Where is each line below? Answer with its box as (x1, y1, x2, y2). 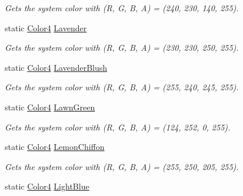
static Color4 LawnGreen (5, 100, 95, 113)
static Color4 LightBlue (5, 180, 89, 192)
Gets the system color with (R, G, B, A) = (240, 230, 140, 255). (5, 2, 239, 14)
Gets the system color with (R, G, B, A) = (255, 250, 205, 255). (5, 160, 239, 172)
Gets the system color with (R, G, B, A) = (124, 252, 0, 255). (5, 120, 231, 133)
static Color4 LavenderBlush (5, 61, 108, 73)
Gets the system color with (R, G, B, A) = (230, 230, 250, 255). (5, 41, 239, 54)
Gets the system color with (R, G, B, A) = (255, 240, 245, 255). (5, 81, 239, 93)
